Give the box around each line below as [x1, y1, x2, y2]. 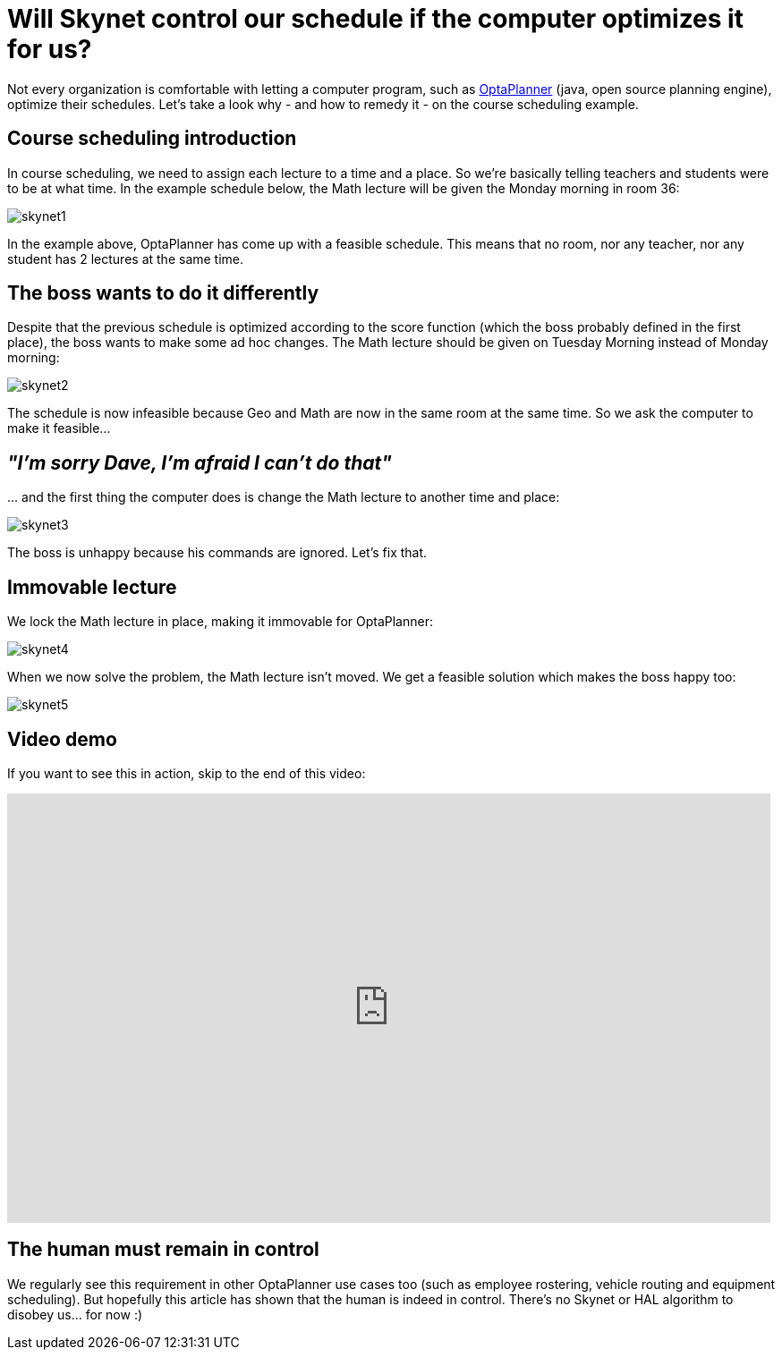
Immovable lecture [7, 575, 177, 598]
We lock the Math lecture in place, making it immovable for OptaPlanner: [7, 614, 433, 630]
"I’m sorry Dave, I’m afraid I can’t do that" [7, 451, 392, 474]
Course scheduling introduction [7, 127, 297, 150]
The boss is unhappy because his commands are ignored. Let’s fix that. [7, 545, 428, 561]
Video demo [7, 727, 117, 751]
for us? [7, 34, 92, 64]
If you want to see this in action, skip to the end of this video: [7, 765, 366, 781]
